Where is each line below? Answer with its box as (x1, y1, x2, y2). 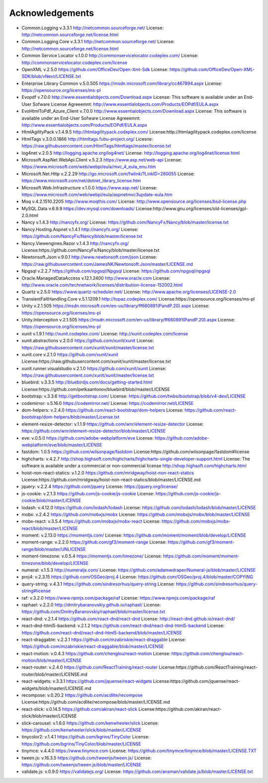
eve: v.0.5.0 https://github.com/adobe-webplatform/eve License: (21, 435, 154, 441)
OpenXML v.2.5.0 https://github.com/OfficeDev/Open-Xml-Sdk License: (21, 66, 169, 72)
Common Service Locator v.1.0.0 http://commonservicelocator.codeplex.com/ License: (21, 53, 199, 59)
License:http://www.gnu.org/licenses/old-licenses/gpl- (135, 205, 248, 211)
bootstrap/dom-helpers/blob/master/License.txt (21, 414, 120, 420)
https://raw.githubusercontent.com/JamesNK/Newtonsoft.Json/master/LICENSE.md (21, 261, 193, 267)
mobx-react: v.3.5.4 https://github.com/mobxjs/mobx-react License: (21, 518, 161, 524)
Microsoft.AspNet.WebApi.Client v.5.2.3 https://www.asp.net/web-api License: (21, 157, 182, 162)
